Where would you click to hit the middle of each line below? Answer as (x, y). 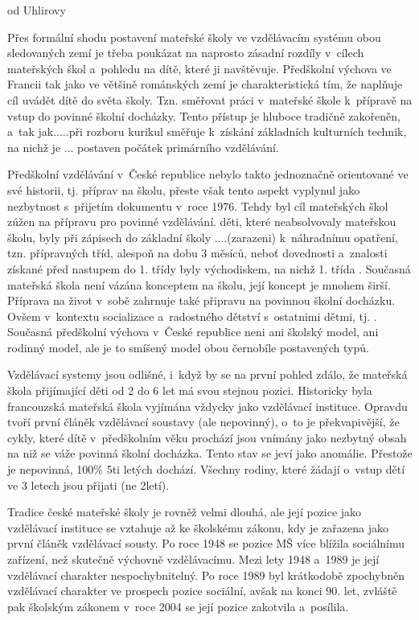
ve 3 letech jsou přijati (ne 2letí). (88, 485)
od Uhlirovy (37, 10)
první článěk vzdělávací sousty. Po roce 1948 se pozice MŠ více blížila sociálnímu (206, 543)
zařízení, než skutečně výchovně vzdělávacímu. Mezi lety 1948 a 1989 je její (193, 559)
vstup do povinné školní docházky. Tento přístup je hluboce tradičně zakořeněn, (204, 115)
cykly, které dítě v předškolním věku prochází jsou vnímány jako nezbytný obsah (207, 437)
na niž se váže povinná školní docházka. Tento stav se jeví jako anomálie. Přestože (210, 453)
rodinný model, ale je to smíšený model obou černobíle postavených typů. (188, 347)
